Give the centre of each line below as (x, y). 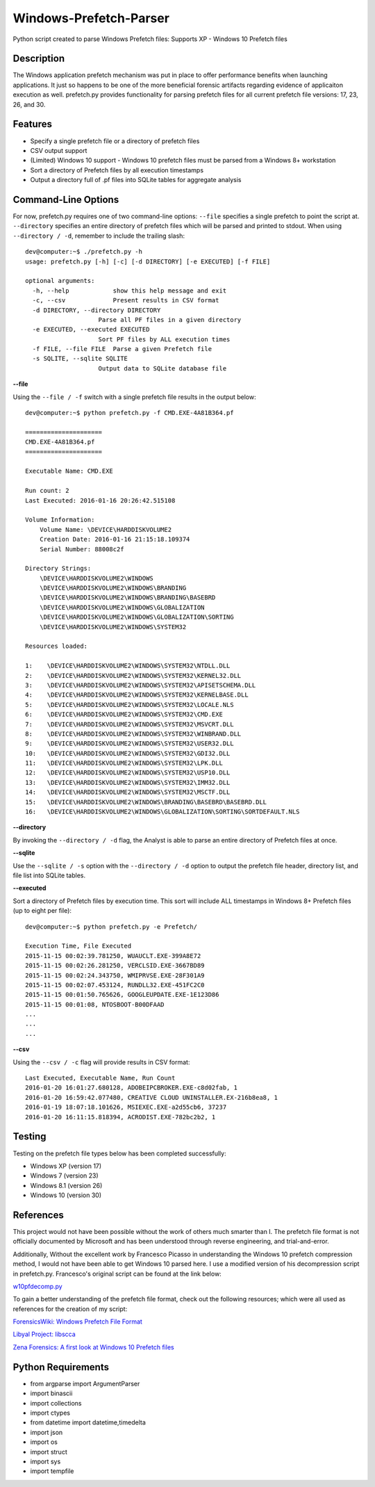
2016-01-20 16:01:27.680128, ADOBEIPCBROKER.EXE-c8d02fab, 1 (131, 1088)
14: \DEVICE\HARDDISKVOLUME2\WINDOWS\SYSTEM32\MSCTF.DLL (128, 792)
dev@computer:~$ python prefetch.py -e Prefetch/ (111, 927)
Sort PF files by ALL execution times (164, 339)
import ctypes (50, 1413)
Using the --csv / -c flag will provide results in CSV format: (101, 1062)
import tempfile (52, 1471)
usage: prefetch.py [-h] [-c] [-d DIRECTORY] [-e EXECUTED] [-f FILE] (148, 261)
